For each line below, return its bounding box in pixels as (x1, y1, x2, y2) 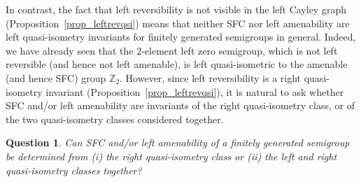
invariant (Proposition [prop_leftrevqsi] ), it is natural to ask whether (45, 84, 344, 99)
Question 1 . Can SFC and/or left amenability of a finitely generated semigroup (6, 135, 350, 150)
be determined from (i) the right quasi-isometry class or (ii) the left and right (6, 148, 337, 163)
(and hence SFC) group (6, 70, 106, 85)
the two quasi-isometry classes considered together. (6, 111, 224, 126)
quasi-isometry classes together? (6, 162, 142, 177)
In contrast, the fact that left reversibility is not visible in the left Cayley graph (6, 2, 346, 16)
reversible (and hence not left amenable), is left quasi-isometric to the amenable (6, 57, 348, 71)
